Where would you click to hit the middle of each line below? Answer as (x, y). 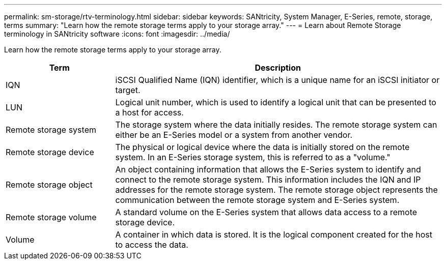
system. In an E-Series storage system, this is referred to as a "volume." (253, 157)
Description (278, 68)
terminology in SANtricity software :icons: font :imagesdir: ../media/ (117, 34)
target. (128, 90)
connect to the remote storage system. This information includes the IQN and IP (268, 180)
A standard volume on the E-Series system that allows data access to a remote (266, 212)
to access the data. (152, 245)
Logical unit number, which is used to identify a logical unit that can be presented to (276, 102)
